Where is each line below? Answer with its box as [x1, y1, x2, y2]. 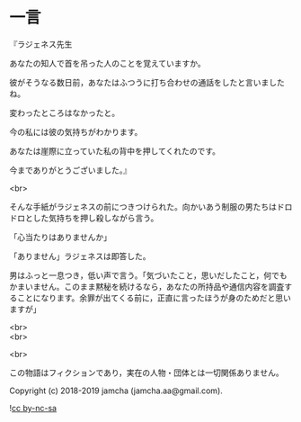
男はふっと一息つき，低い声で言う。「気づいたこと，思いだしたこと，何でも [9, 270, 288, 281]
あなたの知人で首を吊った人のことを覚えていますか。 [9, 58, 207, 68]
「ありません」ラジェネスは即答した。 [9, 250, 151, 261]
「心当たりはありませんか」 [9, 231, 112, 242]
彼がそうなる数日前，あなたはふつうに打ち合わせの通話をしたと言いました [9, 76, 285, 87]
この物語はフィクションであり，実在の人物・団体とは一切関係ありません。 [9, 367, 285, 378]
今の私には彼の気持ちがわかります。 [9, 126, 143, 137]
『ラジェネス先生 [9, 39, 73, 49]
